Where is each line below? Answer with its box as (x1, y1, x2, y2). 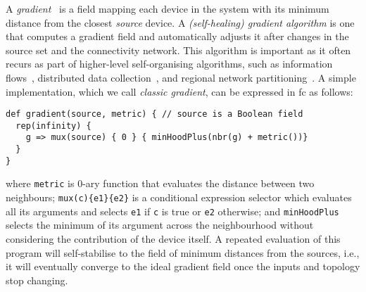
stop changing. (6, 272, 68, 287)
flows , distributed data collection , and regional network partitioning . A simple (6, 70, 356, 84)
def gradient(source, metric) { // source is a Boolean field (6, 109, 303, 120)
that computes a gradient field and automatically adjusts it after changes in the (6, 29, 349, 44)
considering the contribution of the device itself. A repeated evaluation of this (6, 231, 341, 246)
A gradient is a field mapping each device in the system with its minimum (6, 1, 329, 15)
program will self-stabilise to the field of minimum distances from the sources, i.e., (6, 245, 360, 260)
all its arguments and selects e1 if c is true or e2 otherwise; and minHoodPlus (6, 203, 339, 218)
